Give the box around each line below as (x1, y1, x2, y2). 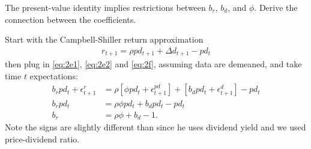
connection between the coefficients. (5, 13, 136, 25)
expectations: (29, 69, 78, 82)
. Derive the (254, 1, 298, 13)
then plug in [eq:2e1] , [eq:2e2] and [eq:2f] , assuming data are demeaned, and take (5, 58, 302, 70)
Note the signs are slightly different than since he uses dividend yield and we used (5, 121, 306, 133)
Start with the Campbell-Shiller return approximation (5, 33, 204, 46)
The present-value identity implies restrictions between (5, 1, 206, 13)
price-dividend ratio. (5, 133, 80, 145)
